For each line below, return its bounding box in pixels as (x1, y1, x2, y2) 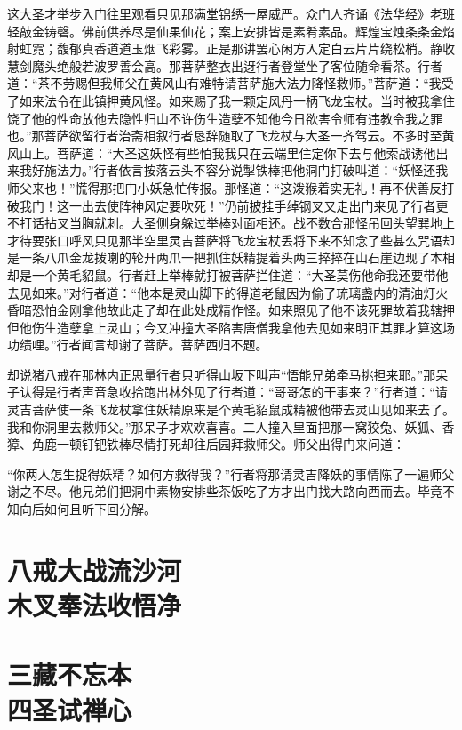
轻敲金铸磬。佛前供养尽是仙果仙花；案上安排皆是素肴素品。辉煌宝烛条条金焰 (7, 21, 455, 40)
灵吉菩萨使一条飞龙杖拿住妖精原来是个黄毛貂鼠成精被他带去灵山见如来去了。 (7, 400, 455, 419)
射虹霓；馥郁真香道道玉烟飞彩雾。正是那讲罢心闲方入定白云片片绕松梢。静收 (7, 39, 455, 58)
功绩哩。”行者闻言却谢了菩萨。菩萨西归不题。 (7, 335, 268, 354)
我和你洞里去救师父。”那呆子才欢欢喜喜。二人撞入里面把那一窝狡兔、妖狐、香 (7, 417, 455, 436)
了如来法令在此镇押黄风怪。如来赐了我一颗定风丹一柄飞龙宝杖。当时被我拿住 (7, 91, 455, 109)
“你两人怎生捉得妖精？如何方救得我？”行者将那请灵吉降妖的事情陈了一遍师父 (7, 464, 455, 483)
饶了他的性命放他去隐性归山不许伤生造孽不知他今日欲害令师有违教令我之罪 (7, 108, 442, 127)
